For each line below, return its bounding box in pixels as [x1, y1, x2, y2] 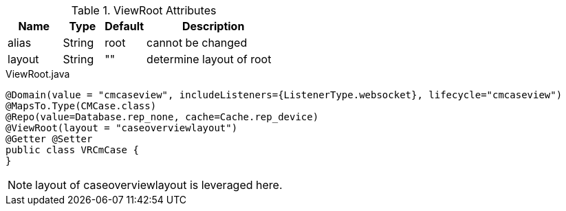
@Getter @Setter [6, 133, 93, 144]
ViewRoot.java [6, 68, 70, 80]
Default [105, 19, 144, 33]
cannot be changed [146, 36, 248, 49]
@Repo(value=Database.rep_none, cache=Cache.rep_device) [6, 111, 319, 122]
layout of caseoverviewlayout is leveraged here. [35, 178, 283, 192]
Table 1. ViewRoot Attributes [71, 3, 217, 17]
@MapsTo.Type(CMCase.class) [6, 100, 157, 111]
